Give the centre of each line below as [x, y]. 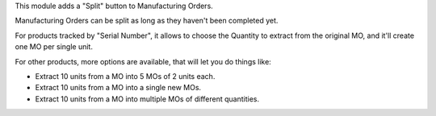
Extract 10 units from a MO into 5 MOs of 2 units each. [125, 76]
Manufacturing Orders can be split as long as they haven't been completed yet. [147, 21]
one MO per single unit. [54, 47]
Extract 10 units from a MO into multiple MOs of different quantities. [147, 99]
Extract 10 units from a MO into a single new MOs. [118, 88]
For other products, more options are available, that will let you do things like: [143, 61]
